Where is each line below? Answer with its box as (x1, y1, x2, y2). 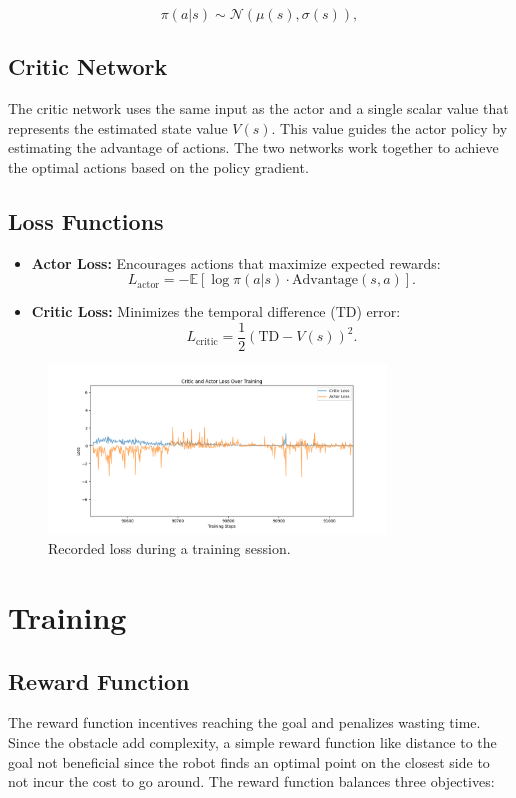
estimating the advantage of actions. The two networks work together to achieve (8, 137, 499, 158)
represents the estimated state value (8, 117, 228, 138)
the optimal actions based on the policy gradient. (8, 156, 309, 177)
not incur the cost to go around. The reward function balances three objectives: (8, 771, 495, 792)
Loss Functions (8, 205, 164, 236)
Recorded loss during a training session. (48, 538, 291, 559)
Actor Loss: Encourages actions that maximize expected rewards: (31, 252, 441, 273)
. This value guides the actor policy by (271, 117, 508, 138)
